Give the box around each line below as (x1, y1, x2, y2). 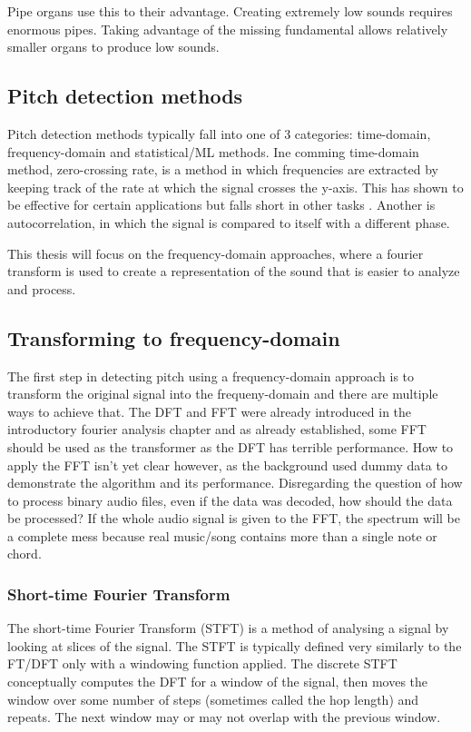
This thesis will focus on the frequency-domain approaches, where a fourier (7, 243, 424, 262)
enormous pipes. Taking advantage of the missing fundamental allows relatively (7, 19, 448, 38)
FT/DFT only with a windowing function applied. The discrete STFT (7, 654, 397, 673)
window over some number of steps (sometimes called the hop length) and (7, 689, 419, 708)
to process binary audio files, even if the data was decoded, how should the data (7, 490, 453, 509)
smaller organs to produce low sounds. (7, 37, 220, 56)
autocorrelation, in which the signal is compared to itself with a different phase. (7, 213, 450, 232)
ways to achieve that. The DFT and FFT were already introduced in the (7, 401, 412, 420)
